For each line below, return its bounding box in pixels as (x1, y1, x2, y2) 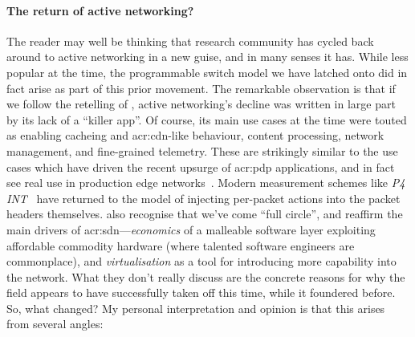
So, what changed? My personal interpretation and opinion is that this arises (6, 299, 385, 316)
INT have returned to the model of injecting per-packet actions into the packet (6, 189, 401, 206)
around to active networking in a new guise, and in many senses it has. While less (6, 48, 409, 65)
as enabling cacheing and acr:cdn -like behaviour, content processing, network (6, 127, 384, 144)
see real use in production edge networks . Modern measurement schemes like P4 (6, 174, 405, 191)
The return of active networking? (6, 2, 194, 18)
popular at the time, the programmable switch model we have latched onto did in (6, 63, 408, 80)
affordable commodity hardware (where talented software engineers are (6, 237, 355, 254)
